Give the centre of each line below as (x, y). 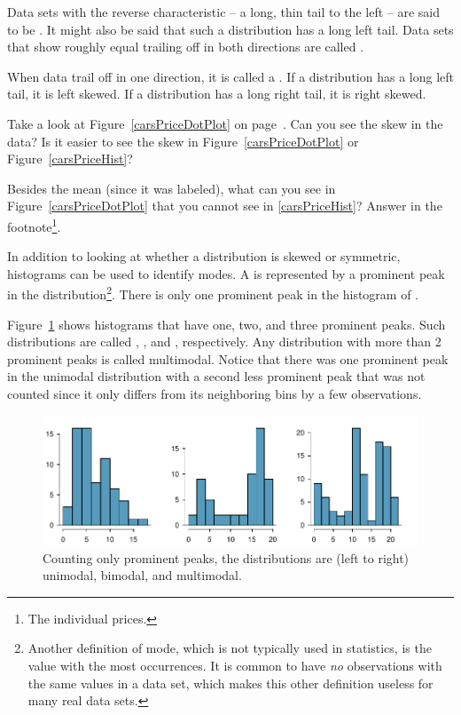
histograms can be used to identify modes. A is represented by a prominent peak (226, 273)
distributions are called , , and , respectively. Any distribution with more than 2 (224, 342)
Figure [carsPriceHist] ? (70, 159)
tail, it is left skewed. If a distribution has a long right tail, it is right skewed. (217, 94)
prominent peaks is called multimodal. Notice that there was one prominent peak (228, 358)
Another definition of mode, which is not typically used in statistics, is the (230, 648)
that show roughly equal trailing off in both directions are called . (186, 47)
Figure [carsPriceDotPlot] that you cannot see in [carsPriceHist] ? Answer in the (225, 206)
